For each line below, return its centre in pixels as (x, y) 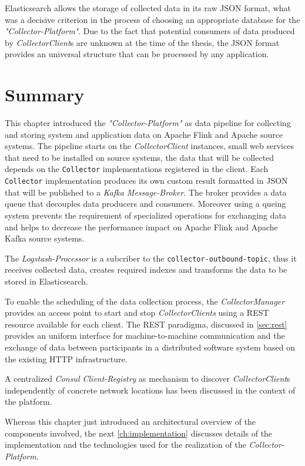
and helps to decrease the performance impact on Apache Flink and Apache (141, 227)
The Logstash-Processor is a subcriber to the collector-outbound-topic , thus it (151, 258)
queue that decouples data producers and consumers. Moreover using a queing (145, 204)
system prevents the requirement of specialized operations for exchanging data (145, 215)
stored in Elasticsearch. (46, 281)
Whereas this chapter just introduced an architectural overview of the (130, 421)
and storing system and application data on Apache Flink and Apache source (144, 134)
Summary (45, 95)
